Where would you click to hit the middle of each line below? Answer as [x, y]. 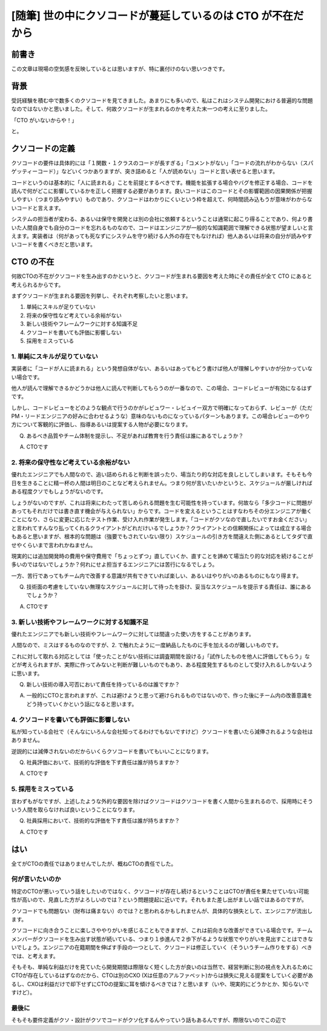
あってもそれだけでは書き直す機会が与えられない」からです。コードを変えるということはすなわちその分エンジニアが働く [162, 511]
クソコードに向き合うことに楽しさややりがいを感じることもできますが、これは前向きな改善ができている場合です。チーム [162, 931]
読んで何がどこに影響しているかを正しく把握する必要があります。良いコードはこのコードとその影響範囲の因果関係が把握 [162, 191]
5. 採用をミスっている [43, 789]
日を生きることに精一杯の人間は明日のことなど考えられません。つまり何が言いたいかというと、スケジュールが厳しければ [162, 483]
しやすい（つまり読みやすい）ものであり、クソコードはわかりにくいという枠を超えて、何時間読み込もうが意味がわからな [162, 199]
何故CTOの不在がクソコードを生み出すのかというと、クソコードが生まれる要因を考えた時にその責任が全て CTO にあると [162, 276]
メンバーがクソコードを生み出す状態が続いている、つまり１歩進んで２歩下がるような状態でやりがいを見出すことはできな [162, 939]
